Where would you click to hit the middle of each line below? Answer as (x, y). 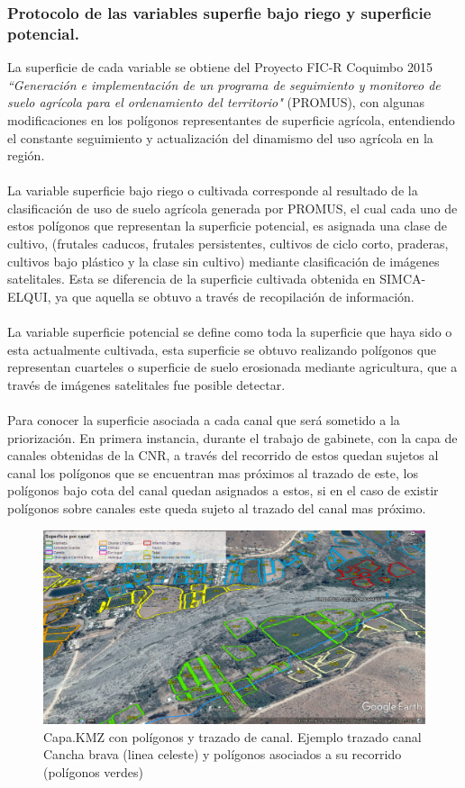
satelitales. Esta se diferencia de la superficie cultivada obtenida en (191, 279)
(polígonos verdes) (94, 772)
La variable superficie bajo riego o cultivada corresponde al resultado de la (213, 190)
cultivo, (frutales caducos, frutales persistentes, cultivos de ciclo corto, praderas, (228, 244)
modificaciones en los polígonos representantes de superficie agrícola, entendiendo (231, 119)
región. (26, 155)
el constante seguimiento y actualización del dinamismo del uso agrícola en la (220, 137)
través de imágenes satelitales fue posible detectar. (146, 384)
